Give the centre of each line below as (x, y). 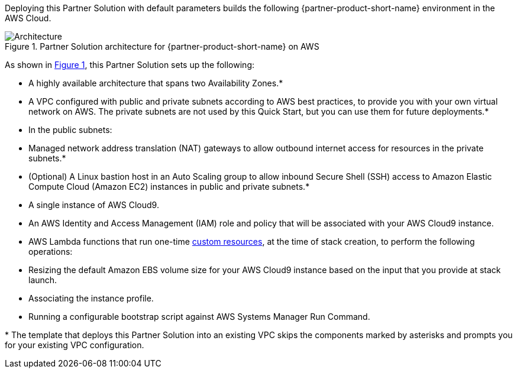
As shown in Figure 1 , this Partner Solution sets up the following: (130, 65)
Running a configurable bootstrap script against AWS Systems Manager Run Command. (199, 317)
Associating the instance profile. (91, 298)
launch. (43, 280)
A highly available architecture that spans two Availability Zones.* (156, 83)
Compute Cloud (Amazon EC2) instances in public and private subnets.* (169, 186)
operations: (51, 252)
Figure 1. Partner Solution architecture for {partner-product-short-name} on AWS (162, 46)
